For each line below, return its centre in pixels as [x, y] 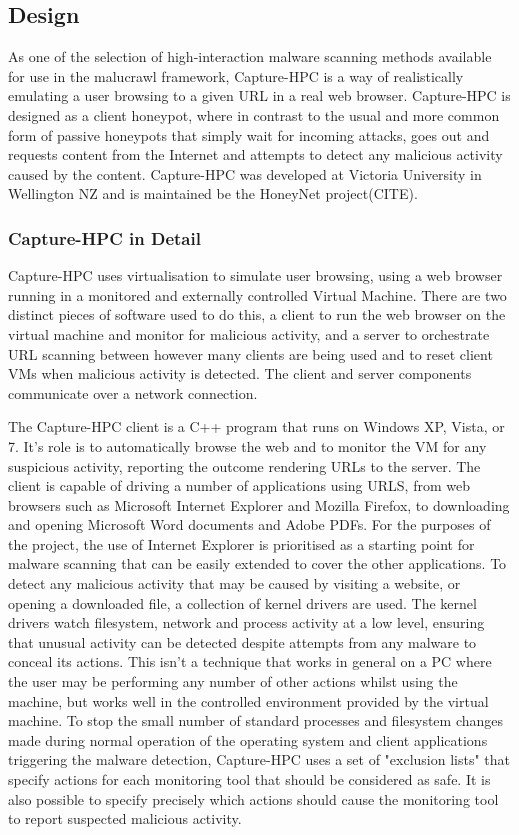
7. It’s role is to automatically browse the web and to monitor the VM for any [247, 445]
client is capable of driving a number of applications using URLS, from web [239, 485]
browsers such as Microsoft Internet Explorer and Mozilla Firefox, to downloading [259, 504]
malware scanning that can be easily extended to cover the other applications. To [257, 563]
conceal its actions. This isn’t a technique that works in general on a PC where [250, 661]
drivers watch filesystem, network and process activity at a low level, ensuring [246, 622]
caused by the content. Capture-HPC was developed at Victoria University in [245, 173]
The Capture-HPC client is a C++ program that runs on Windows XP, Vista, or [256, 426]
